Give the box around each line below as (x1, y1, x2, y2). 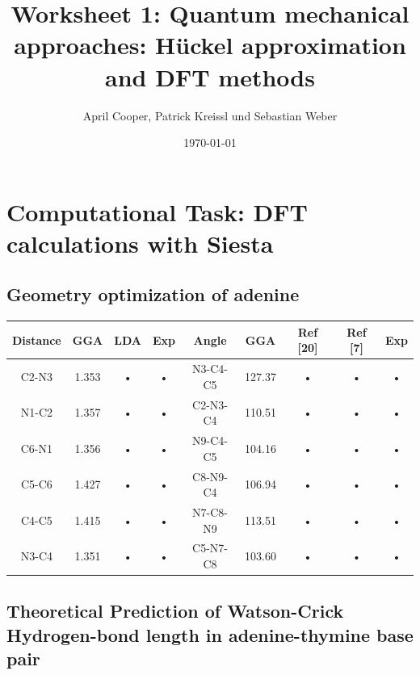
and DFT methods (105, 60, 315, 93)
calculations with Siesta (6, 226, 274, 259)
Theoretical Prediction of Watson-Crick (6, 598, 344, 623)
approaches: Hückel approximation (14, 28, 406, 61)
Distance (12, 331, 61, 348)
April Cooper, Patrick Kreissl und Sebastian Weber (82, 107, 338, 124)
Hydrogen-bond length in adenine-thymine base (6, 622, 414, 647)
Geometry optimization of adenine (6, 282, 300, 307)
